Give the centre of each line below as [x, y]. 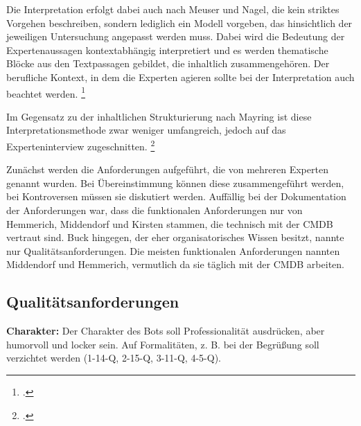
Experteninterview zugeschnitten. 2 [81, 145]
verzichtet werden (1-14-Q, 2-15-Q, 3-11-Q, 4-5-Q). [114, 358]
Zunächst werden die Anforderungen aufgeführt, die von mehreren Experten [167, 169]
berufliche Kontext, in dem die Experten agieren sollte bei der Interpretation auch [180, 77]
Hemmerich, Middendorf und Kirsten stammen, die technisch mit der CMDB [170, 223]
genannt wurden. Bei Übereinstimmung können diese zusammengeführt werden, [175, 183]
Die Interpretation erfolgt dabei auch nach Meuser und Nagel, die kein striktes [173, 9]
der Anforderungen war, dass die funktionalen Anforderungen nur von [155, 210]
